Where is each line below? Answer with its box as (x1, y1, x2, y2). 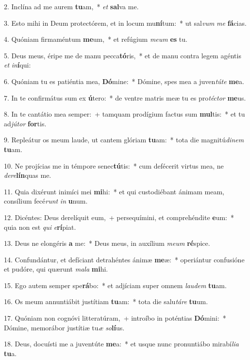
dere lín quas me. (4, 170, 51, 180)
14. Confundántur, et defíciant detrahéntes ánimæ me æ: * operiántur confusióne (4, 254, 245, 264)
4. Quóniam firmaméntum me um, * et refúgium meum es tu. (4, 34, 187, 44)
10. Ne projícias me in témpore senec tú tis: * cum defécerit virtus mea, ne (4, 160, 224, 171)
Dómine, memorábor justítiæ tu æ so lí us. (4, 322, 125, 332)
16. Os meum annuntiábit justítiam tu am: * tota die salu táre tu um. (4, 296, 208, 307)
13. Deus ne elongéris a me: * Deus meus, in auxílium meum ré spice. (4, 238, 210, 248)
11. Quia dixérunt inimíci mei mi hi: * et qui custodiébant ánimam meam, (4, 186, 224, 196)
